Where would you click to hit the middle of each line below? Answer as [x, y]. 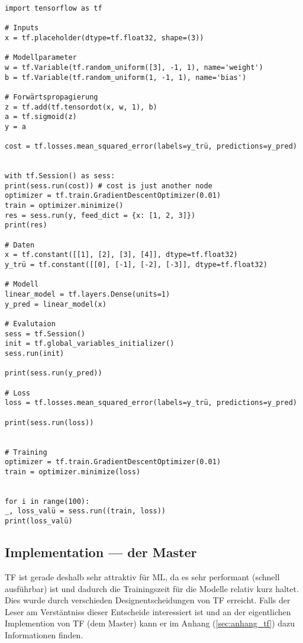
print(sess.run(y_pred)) [54, 373]
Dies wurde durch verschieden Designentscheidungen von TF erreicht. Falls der [148, 600]
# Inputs [22, 28]
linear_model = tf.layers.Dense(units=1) [88, 295]
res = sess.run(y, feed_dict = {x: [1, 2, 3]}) [100, 215]
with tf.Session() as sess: [60, 176]
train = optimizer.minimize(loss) [73, 472]
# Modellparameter [41, 58]
